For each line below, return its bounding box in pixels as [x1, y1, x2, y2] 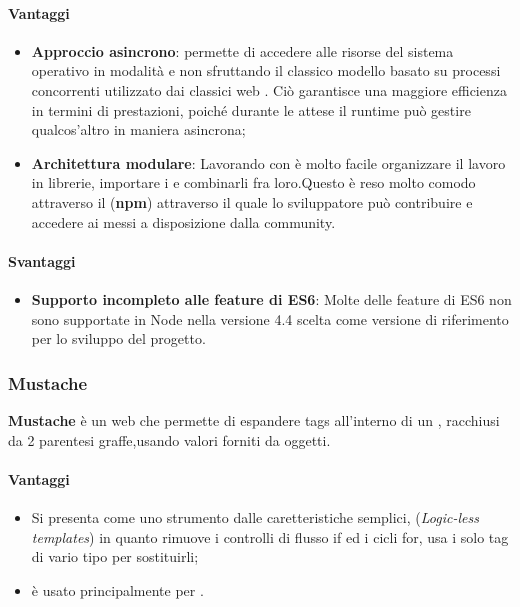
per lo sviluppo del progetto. [31, 328, 206, 349]
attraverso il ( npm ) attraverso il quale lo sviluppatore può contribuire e [31, 191, 473, 212]
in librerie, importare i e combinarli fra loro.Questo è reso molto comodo [31, 172, 476, 193]
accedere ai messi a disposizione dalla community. [31, 211, 336, 232]
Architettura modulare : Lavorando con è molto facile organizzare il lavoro [31, 152, 506, 173]
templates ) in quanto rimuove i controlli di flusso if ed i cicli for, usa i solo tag [31, 526, 509, 547]
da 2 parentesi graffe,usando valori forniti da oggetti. [8, 429, 331, 450]
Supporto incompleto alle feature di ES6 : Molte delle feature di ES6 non [31, 288, 512, 309]
